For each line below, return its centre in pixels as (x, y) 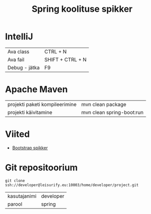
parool (15, 204)
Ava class (19, 52)
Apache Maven (36, 90)
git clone (15, 181)
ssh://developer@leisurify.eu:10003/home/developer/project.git (72, 185)
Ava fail (16, 59)
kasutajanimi (22, 196)
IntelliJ (19, 37)
